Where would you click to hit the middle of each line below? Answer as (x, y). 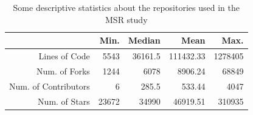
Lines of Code (64, 56)
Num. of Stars (64, 101)
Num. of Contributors (50, 86)
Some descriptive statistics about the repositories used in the (126, 7)
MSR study (126, 19)
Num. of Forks (63, 71)
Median (144, 40)
